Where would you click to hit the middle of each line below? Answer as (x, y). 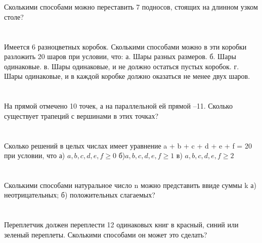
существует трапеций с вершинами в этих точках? (81, 115)
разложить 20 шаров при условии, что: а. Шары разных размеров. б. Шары (120, 56)
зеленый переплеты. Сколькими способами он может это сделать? (106, 234)
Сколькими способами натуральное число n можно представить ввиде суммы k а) (130, 185)
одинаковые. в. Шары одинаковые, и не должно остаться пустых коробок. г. (122, 66)
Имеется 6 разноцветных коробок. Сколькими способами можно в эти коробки (125, 46)
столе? (14, 16)
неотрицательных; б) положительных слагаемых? (80, 195)
